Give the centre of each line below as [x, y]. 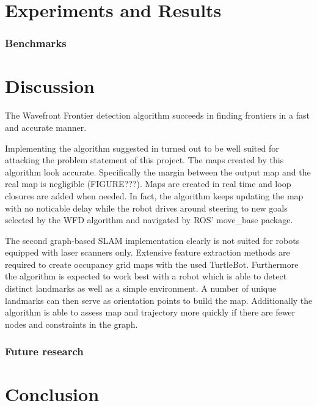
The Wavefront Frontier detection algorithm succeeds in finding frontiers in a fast [157, 115]
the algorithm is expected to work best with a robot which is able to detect [146, 276]
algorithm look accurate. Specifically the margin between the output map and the [158, 172]
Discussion [50, 86]
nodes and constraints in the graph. [71, 324]
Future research [44, 351]
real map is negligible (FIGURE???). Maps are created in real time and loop [148, 184]
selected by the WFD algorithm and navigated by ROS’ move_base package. [149, 220]
